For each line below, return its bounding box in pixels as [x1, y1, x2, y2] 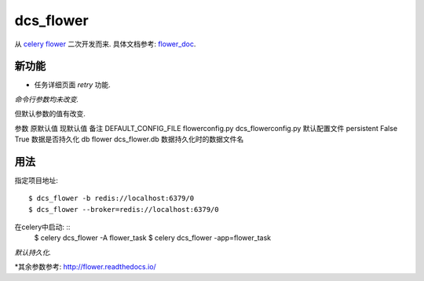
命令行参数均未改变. [14, 94, 79, 104]
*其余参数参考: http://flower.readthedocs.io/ [14, 262, 156, 272]
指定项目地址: [14, 175, 59, 184]
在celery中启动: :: [14, 222, 71, 232]
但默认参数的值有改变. [14, 109, 86, 119]
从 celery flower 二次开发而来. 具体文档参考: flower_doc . [14, 39, 196, 49]
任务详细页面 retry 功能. [34, 80, 111, 89]
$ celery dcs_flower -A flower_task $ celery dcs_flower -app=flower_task [34, 233, 271, 243]
